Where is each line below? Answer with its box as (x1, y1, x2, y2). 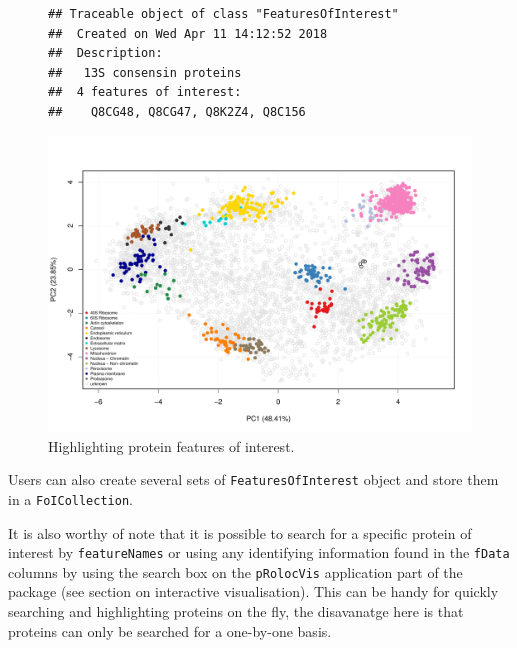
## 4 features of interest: (48, 85, 242, 100)
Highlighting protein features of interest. (48, 435, 295, 456)
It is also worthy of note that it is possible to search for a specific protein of (8, 522, 472, 543)
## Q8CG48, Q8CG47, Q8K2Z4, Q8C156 (48, 104, 306, 119)
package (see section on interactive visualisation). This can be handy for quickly (8, 581, 499, 602)
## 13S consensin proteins (48, 65, 242, 80)
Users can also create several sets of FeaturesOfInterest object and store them (8, 469, 499, 490)
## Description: (48, 46, 163, 61)
